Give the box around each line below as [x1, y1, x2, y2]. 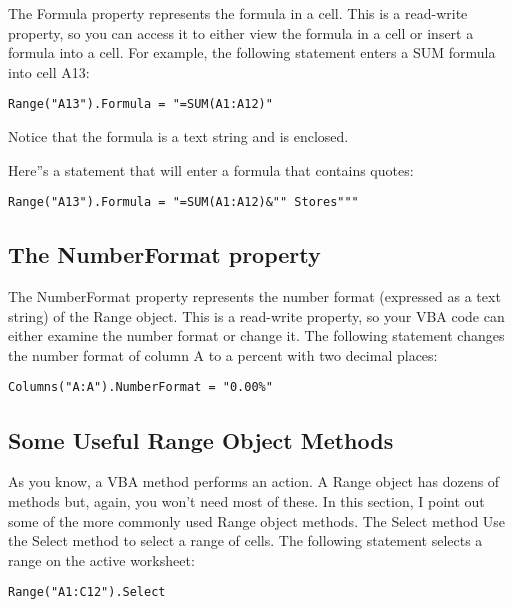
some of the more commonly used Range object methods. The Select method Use [8, 510, 506, 531]
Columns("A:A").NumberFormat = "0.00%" [8, 380, 273, 395]
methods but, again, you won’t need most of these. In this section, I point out [8, 490, 485, 511]
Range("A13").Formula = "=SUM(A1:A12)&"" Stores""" [8, 195, 359, 210]
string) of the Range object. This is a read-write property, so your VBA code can [8, 305, 505, 326]
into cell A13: [8, 61, 90, 82]
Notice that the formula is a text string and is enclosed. [8, 126, 349, 147]
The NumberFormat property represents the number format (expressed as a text [8, 286, 501, 307]
